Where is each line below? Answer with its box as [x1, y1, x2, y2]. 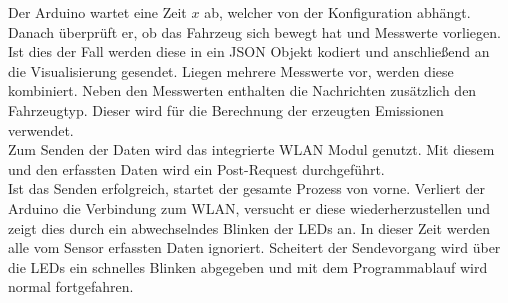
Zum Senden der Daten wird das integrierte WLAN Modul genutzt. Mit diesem [8, 139, 495, 160]
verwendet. [8, 119, 74, 140]
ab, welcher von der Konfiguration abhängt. [204, 2, 471, 22]
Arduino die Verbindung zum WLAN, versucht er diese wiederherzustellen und [8, 197, 491, 218]
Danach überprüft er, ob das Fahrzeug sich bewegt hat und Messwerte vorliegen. [8, 21, 501, 42]
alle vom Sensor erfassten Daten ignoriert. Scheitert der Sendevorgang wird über [8, 237, 501, 258]
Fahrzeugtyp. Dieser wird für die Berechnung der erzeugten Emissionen [8, 99, 444, 120]
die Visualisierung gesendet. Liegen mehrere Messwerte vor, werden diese [8, 60, 454, 81]
